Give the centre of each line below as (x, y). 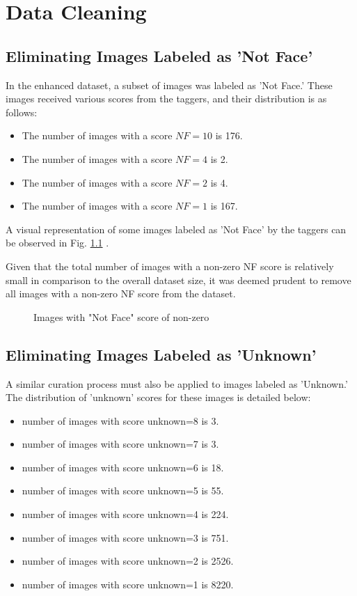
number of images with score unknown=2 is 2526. (128, 561)
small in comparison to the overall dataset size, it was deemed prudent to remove (178, 280)
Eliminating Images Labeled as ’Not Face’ (159, 55)
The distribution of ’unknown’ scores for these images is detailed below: (158, 397)
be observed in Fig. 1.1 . (57, 243)
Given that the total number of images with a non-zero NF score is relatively (170, 266)
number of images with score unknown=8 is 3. (120, 420)
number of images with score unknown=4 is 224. (125, 514)
